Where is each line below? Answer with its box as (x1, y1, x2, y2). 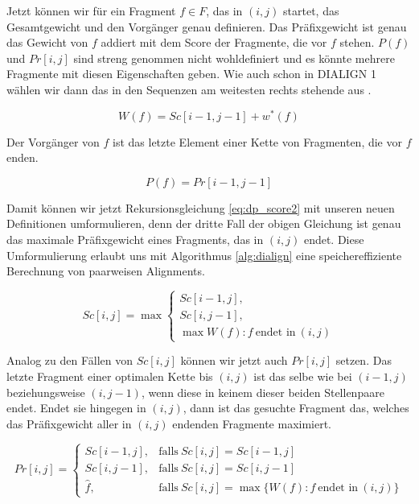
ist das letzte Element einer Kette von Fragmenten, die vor (113, 133, 402, 150)
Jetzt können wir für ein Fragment (6, 2, 176, 19)
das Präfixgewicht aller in (6, 415, 132, 432)
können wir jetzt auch (180, 352, 288, 369)
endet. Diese (303, 231, 364, 248)
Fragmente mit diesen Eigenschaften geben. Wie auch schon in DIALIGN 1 (6, 65, 377, 82)
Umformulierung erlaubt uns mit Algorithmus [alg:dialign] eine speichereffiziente (6, 246, 402, 263)
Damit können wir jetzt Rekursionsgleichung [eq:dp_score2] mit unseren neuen (6, 199, 395, 216)
